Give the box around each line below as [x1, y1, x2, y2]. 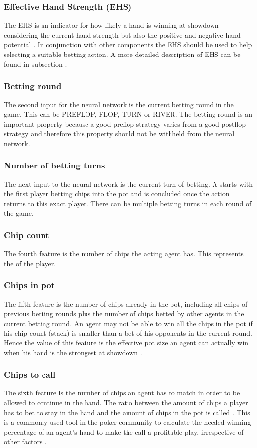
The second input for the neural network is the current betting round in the [4, 99, 234, 110]
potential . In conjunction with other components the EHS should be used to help [4, 39, 252, 50]
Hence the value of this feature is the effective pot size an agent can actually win [4, 337, 249, 347]
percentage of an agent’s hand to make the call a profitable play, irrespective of [4, 426, 244, 437]
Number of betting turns [4, 159, 105, 171]
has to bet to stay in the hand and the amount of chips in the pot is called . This [4, 407, 250, 417]
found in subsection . [4, 58, 67, 69]
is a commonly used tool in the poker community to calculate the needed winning [4, 417, 251, 427]
